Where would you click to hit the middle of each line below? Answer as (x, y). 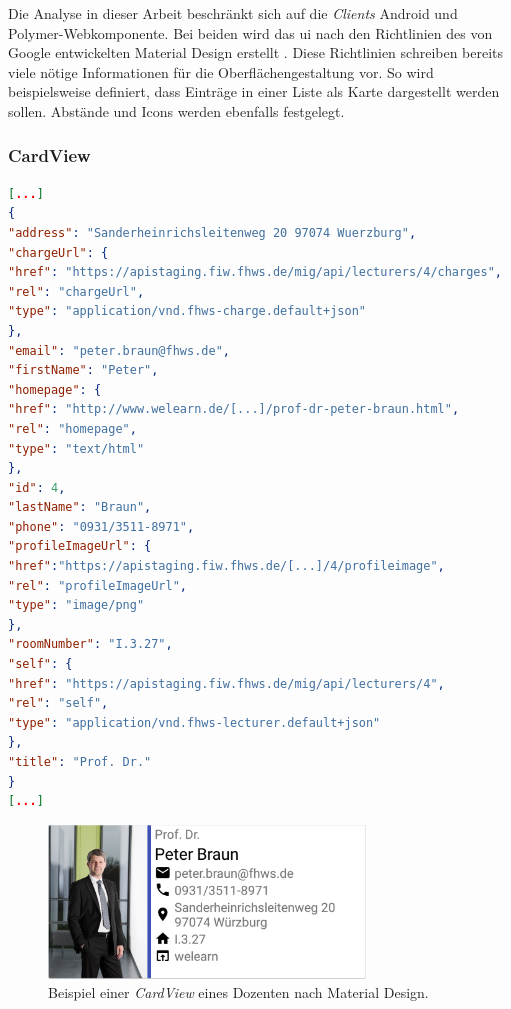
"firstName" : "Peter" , (83, 370)
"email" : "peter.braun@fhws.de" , (119, 350)
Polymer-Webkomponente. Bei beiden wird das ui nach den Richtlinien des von (250, 32)
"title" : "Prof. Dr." (80, 762)
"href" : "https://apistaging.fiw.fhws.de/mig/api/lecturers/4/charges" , (255, 272)
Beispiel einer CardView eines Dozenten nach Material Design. (238, 992)
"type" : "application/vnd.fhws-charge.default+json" (187, 311)
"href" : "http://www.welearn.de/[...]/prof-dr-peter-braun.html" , (234, 409)
